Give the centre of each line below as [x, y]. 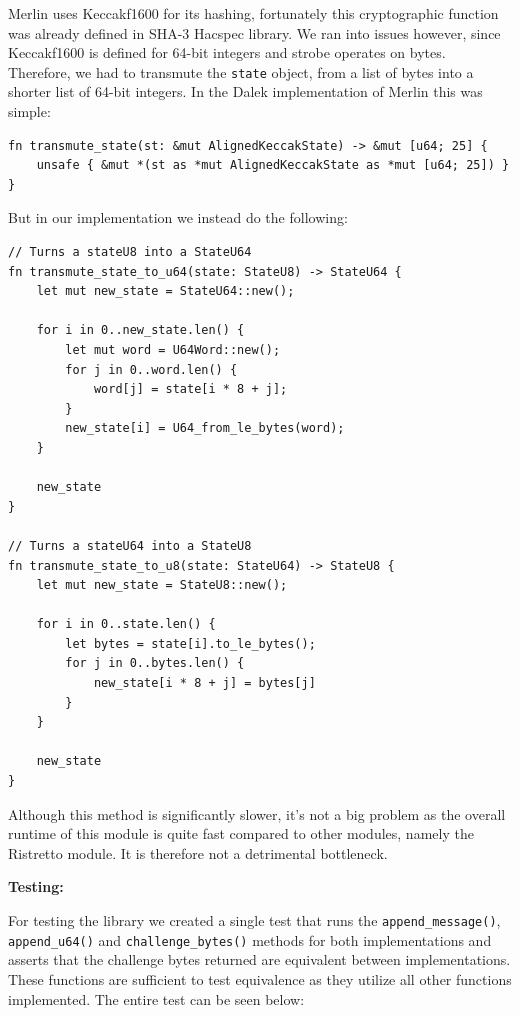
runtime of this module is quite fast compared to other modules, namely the [241, 833]
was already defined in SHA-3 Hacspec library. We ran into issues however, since [254, 32]
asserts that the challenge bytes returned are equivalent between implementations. [259, 959]
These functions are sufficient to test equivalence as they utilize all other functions [260, 978]
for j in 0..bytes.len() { [155, 663]
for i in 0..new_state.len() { [140, 330]
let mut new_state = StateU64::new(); [165, 291]
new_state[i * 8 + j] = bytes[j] [204, 683]
